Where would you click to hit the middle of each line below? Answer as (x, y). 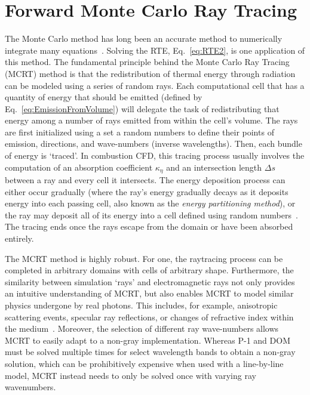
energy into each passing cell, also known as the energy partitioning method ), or (150, 203)
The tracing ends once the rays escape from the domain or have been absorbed (149, 226)
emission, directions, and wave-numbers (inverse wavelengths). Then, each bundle (154, 144)
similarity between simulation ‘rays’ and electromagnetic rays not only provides (150, 281)
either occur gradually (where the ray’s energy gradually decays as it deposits (147, 191)
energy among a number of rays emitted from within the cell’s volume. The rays (151, 120)
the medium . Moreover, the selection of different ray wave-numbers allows (142, 328)
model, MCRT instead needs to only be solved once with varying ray (131, 375)
